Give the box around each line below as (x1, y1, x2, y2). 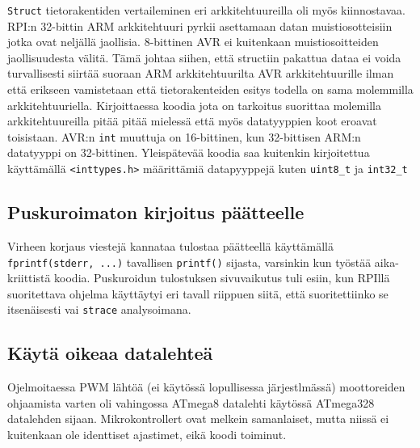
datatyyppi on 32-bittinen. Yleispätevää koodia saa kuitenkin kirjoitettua (7, 144, 370, 161)
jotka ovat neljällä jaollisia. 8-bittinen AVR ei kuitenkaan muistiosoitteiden (7, 33, 379, 50)
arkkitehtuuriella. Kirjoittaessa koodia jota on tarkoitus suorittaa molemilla (7, 96, 381, 113)
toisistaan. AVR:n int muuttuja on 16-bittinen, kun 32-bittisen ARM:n (7, 128, 361, 145)
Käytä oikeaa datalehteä (7, 340, 213, 366)
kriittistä (7, 269, 51, 286)
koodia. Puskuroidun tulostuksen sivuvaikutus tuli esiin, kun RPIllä (54, 269, 390, 286)
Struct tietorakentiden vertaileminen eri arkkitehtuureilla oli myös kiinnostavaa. (7, 2, 405, 18)
